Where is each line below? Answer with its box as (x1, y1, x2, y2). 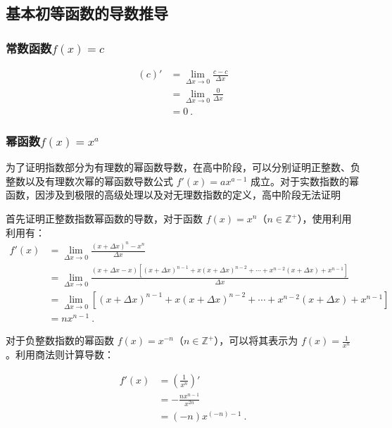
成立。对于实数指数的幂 (251, 173, 360, 188)
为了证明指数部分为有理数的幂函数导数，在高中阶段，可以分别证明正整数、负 (6, 160, 360, 175)
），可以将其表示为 (214, 333, 298, 348)
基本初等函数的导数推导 (6, 2, 168, 24)
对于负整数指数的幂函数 (6, 333, 114, 348)
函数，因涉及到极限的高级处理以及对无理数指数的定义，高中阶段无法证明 (6, 187, 341, 202)
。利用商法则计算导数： (6, 347, 114, 362)
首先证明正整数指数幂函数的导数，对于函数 (6, 211, 203, 226)
